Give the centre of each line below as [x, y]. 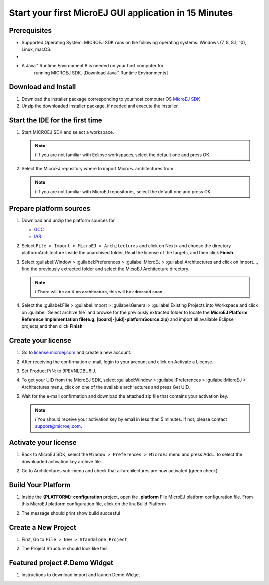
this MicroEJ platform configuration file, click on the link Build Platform [94, 504]
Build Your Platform [40, 485]
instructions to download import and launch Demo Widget [81, 574]
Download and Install [43, 87]
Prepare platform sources [50, 209]
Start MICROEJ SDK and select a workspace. [68, 132]
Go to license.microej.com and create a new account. [76, 353]
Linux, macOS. [37, 49]
